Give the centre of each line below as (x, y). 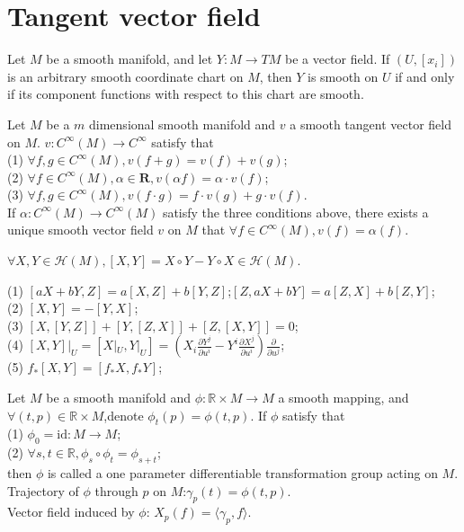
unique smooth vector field (80, 230)
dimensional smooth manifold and (183, 124)
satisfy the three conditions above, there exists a (295, 212)
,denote (124, 415)
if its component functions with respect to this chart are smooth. (186, 94)
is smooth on (343, 76)
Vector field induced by (71, 512)
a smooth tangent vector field (370, 124)
